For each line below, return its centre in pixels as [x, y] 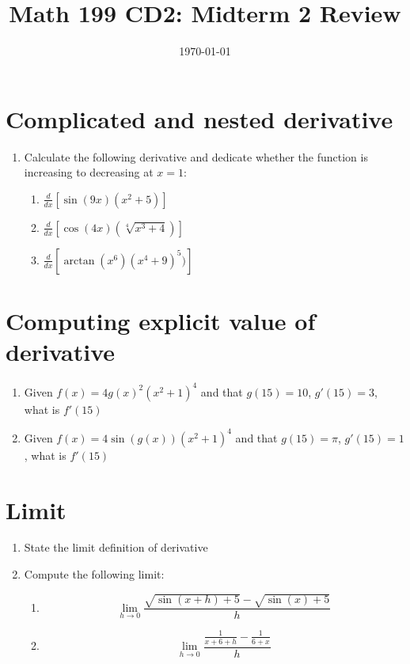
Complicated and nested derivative [199, 118]
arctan [79, 261]
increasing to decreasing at [89, 172]
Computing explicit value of [161, 321]
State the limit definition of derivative [116, 547]
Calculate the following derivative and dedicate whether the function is [196, 156]
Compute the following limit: [94, 574]
